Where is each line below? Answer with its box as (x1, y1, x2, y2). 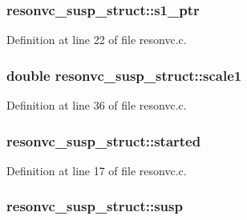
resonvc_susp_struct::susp (6, 196, 183, 216)
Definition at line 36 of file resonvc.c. (6, 97, 187, 114)
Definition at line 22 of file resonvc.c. (6, 31, 187, 48)
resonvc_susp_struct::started (6, 130, 201, 150)
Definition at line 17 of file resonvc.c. (6, 162, 187, 178)
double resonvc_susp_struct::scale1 (6, 65, 242, 85)
